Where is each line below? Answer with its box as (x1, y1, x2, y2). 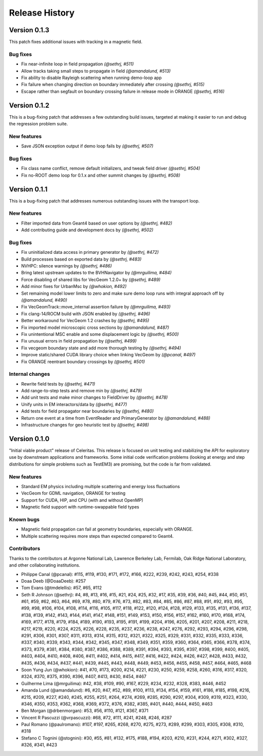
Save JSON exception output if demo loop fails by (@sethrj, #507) (21, 143, 153, 149)
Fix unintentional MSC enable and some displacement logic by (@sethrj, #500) (21, 331, 179, 337)
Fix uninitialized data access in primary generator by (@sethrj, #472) (21, 249, 159, 255)
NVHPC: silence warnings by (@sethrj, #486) (21, 263, 112, 269)
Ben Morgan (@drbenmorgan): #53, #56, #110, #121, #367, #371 (21, 708, 149, 714)
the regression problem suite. (9, 121, 68, 127)
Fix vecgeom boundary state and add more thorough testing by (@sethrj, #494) (21, 345, 181, 351)
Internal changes (9, 371, 50, 378)
